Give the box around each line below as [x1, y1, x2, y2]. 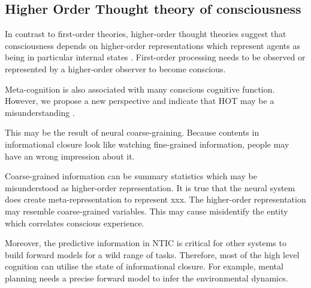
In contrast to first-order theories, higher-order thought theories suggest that [5, 27, 286, 40]
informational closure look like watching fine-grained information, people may [5, 137, 289, 150]
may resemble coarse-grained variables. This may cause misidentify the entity [5, 204, 288, 217]
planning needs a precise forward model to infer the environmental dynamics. [5, 271, 288, 284]
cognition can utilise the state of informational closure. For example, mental [5, 260, 283, 272]
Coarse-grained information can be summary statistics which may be [5, 170, 257, 182]
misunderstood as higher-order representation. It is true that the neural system [5, 181, 295, 194]
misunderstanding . [5, 106, 75, 118]
